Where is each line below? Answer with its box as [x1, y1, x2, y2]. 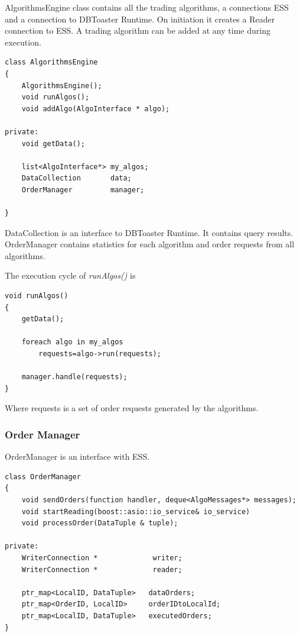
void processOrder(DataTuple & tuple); [21, 519, 178, 528]
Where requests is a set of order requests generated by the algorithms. [5, 402, 259, 414]
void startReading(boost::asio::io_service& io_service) [21, 507, 250, 516]
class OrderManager [5, 472, 81, 481]
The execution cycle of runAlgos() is [5, 269, 136, 282]
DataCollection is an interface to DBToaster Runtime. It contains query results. [5, 226, 294, 238]
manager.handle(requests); [21, 373, 128, 382]
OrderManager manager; [21, 185, 145, 194]
